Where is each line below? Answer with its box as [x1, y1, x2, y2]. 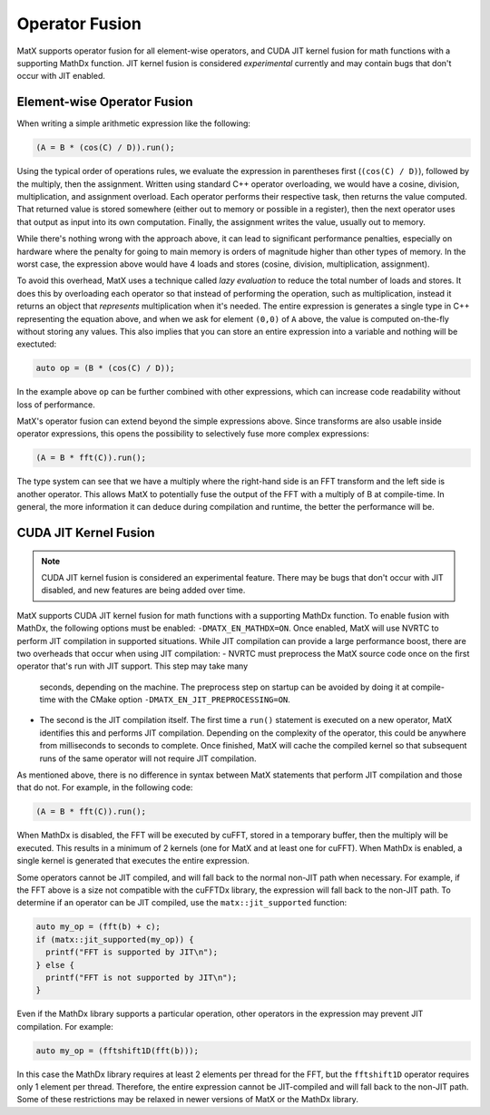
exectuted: [16, 338, 57, 349]
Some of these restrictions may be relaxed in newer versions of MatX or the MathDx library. [16, 1094, 358, 1105]
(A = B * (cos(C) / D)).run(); [35, 142, 176, 153]
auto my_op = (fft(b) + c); [35, 922, 161, 932]
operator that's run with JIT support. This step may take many [16, 660, 249, 671]
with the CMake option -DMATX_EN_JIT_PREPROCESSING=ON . [57, 694, 290, 705]
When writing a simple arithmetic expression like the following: [16, 118, 251, 129]
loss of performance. [16, 399, 95, 410]
